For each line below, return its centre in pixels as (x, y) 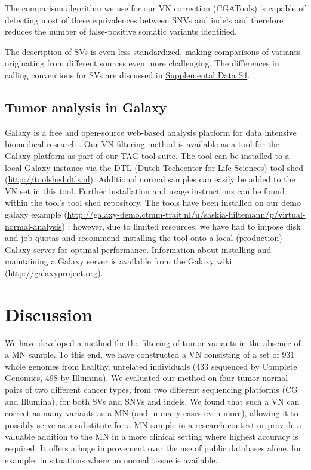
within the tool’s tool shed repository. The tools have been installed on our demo (153, 202)
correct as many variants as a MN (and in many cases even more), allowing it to (152, 413)
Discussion (49, 314)
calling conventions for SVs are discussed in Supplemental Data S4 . (127, 74)
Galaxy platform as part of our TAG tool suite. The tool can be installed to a (147, 155)
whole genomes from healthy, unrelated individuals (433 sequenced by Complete (151, 366)
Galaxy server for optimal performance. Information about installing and (138, 249)
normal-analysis (33, 226)
